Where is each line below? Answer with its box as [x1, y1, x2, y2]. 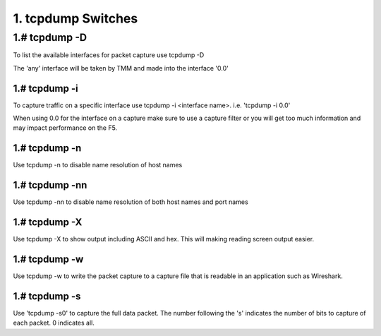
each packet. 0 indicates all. [13, 318, 95, 328]
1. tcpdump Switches [13, 11, 138, 26]
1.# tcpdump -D [13, 31, 87, 44]
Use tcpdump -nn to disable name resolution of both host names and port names [13, 198, 248, 206]
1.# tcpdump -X [13, 216, 83, 229]
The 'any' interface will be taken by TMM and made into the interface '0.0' [13, 64, 229, 72]
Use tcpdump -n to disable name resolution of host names [13, 161, 183, 169]
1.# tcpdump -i [13, 82, 78, 95]
